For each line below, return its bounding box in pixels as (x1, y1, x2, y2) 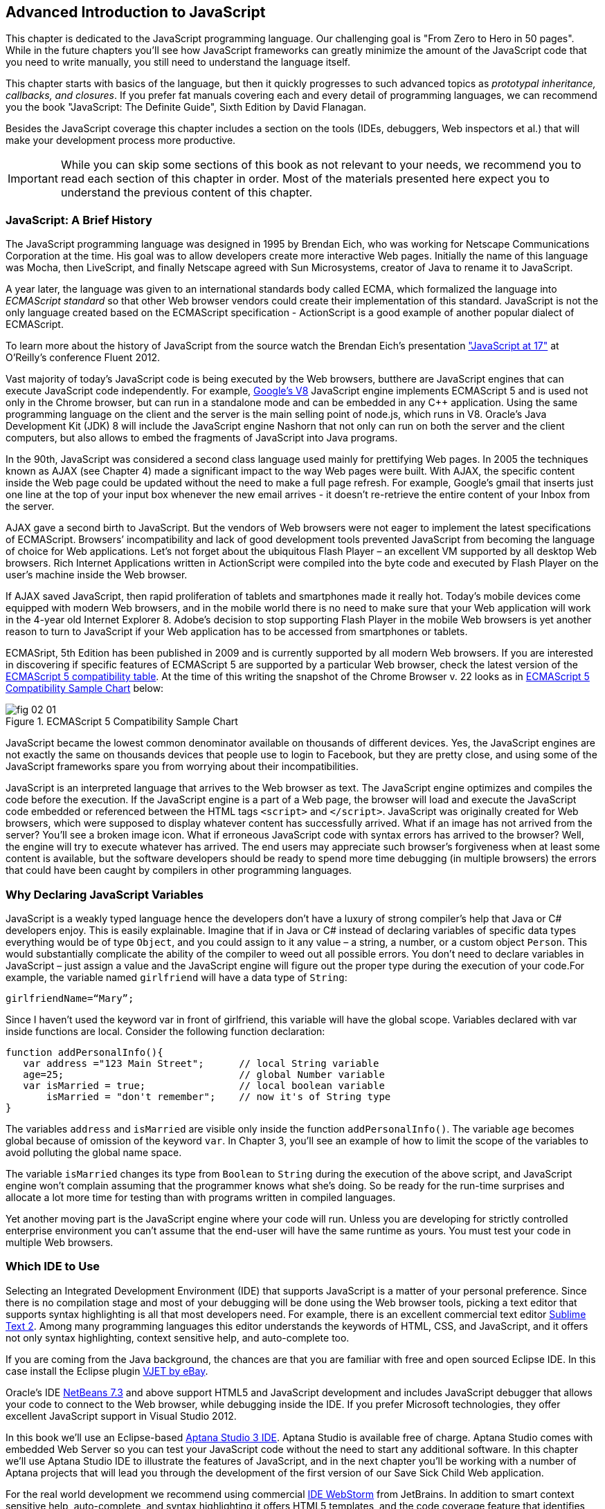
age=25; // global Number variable (23, 1068, 385, 1080)
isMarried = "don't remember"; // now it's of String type (46, 1090, 391, 1102)
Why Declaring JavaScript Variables (6, 887, 204, 902)
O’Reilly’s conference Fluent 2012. (6, 351, 161, 364)
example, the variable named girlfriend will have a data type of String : (6, 971, 347, 983)
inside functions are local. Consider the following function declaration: (6, 1025, 325, 1037)
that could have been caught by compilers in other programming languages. (6, 864, 352, 877)
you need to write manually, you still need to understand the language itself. (6, 56, 350, 68)
